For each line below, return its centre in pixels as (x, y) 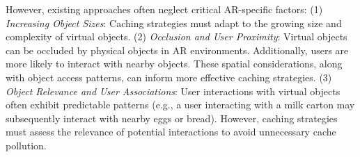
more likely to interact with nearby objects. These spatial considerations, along (174, 64)
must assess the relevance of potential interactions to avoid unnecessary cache (171, 132)
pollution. (26, 145)
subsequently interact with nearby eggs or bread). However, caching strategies (172, 118)
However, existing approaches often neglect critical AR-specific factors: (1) (164, 9)
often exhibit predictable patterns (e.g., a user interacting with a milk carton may (180, 105)
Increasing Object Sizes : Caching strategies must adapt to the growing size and (174, 23)
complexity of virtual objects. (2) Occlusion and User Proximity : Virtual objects (177, 36)
